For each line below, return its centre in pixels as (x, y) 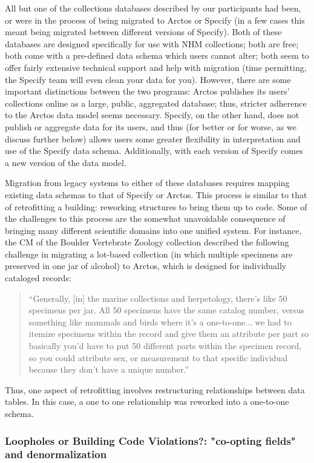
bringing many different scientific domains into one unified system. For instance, (153, 230)
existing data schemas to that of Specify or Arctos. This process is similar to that (156, 194)
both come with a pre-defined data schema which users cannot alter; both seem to (157, 55)
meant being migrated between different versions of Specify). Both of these (143, 32)
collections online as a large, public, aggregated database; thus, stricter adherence (156, 103)
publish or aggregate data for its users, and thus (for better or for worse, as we (151, 126)
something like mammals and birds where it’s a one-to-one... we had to (160, 321)
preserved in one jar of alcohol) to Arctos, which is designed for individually (146, 266)
